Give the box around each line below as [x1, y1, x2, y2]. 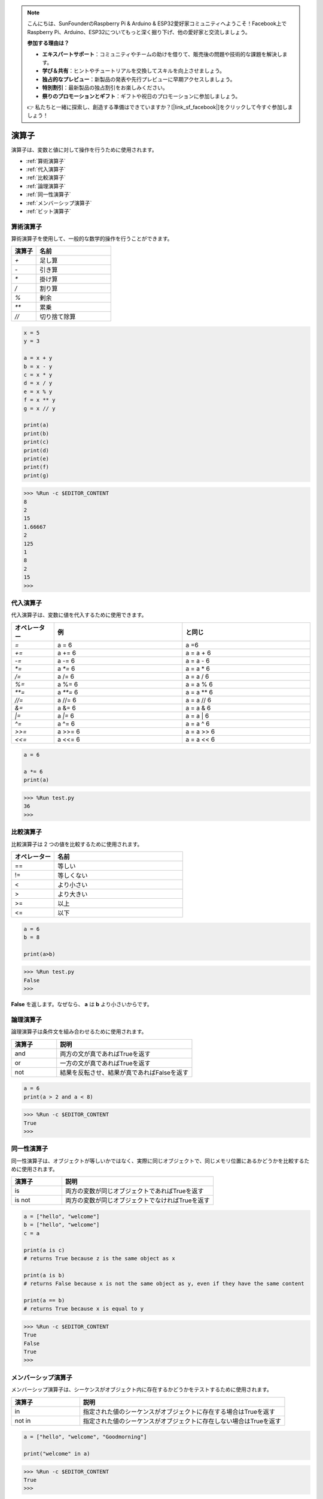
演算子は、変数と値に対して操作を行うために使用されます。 [11, 146, 158, 153]
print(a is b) [23, 1272, 65, 1278]
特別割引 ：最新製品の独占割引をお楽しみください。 [42, 84, 168, 91]
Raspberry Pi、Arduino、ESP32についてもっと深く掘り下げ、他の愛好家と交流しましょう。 [27, 28, 251, 35]
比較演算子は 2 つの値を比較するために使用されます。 [11, 840, 143, 848]
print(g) [23, 472, 50, 479]
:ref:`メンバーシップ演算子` [26, 199, 92, 206]
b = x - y [23, 363, 53, 370]
